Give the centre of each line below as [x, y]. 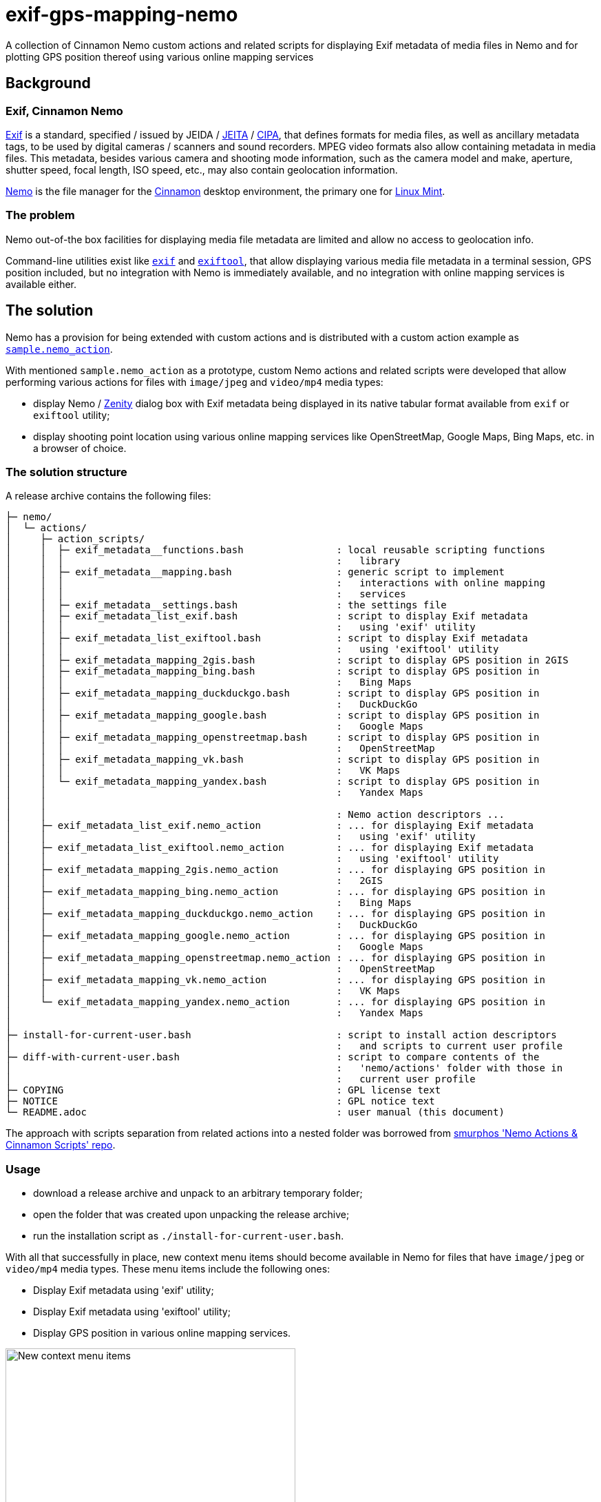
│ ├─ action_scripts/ [75, 539]
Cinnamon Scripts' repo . [61, 1145]
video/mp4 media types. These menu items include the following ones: [168, 1269]
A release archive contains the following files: [108, 496]
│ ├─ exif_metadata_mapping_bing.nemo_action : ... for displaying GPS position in [275, 892]
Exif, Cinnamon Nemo [64, 111]
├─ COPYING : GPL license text [223, 1090]
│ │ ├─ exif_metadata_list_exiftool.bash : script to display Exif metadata [267, 638]
